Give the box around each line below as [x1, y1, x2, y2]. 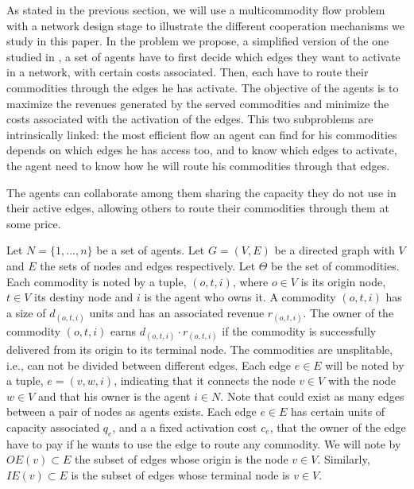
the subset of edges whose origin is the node [74, 451, 288, 468]
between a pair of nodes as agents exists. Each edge [6, 403, 257, 420]
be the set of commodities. [271, 257, 400, 274]
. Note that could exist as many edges [220, 387, 404, 404]
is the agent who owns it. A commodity [144, 289, 336, 305]
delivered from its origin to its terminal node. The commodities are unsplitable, [6, 341, 393, 358]
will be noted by [325, 356, 404, 373]
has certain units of [291, 403, 385, 420]
